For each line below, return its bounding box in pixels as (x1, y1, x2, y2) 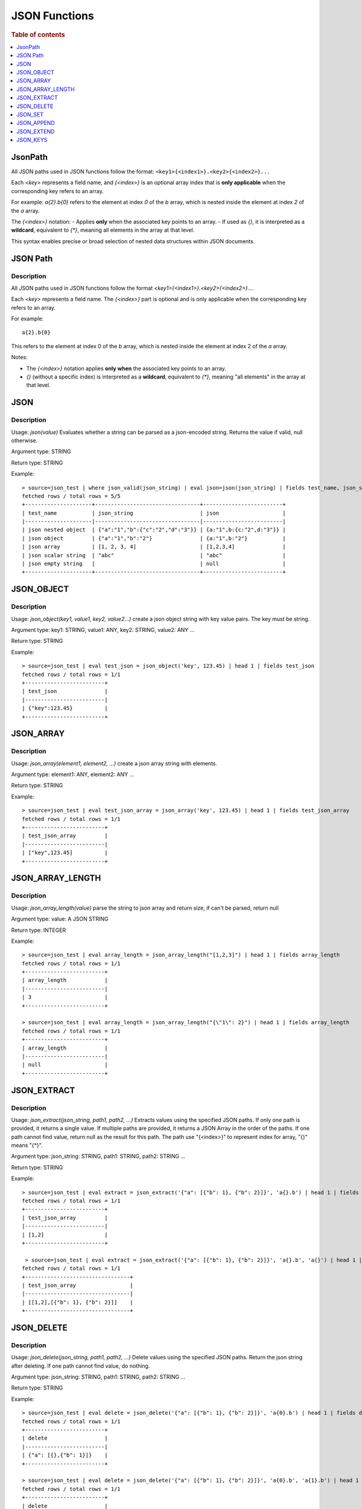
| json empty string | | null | (22, 560, 286, 567)
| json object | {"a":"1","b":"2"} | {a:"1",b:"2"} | (22, 535, 286, 541)
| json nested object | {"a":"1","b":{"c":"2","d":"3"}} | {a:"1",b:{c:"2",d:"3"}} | (22, 526, 286, 534)
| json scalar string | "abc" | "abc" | (22, 552, 286, 558)
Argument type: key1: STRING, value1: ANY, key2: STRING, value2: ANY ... (11, 626, 195, 633)
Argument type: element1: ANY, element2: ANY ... (11, 771, 135, 778)
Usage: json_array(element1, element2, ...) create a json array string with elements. (11, 759, 217, 767)
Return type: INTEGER (11, 927, 66, 934)
